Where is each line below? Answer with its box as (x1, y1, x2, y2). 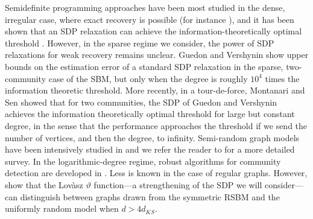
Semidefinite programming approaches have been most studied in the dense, (5, 1, 285, 13)
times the (265, 72, 300, 84)
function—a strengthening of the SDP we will (93, 178, 262, 191)
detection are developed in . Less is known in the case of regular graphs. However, (5, 167, 308, 179)
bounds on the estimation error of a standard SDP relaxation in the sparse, (5, 60, 283, 72)
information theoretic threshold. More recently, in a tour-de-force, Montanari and (5, 84, 305, 97)
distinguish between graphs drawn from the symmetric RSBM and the (20, 190, 280, 203)
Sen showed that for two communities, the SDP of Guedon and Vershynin (5, 95, 277, 108)
